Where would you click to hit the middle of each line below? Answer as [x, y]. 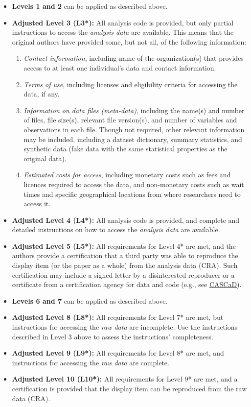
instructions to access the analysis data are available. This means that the [123, 32]
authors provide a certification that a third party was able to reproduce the [125, 255]
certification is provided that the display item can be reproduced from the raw [129, 388]
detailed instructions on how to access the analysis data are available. [116, 229]
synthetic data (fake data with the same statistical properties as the [125, 149]
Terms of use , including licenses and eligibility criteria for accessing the [131, 84]
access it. [37, 203]
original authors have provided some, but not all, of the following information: [129, 41]
